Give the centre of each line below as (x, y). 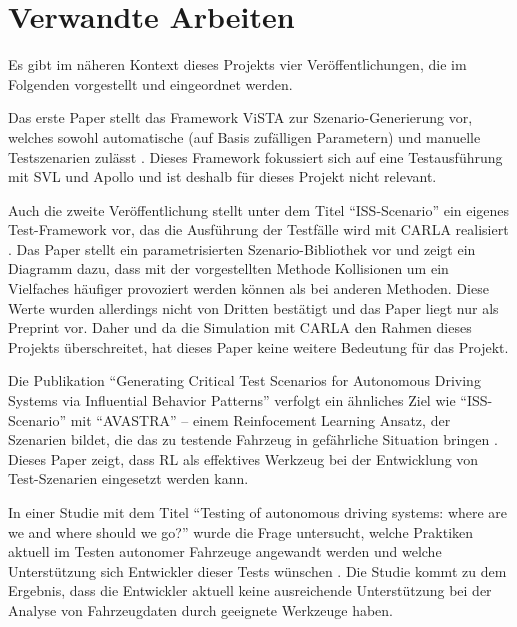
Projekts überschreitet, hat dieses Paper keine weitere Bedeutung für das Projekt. (258, 346)
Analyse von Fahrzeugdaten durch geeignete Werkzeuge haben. (201, 609)
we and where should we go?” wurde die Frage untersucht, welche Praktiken (241, 531)
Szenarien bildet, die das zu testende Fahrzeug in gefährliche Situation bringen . (253, 439)
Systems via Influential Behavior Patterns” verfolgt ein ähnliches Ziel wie (232, 400)
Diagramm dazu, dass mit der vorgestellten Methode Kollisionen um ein (228, 268)
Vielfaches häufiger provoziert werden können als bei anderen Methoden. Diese (248, 288)
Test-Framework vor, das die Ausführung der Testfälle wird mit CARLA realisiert (258, 229)
